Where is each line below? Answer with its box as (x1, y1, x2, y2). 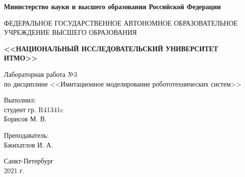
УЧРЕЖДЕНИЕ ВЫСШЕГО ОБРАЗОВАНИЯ (4, 27, 137, 37)
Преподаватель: (4, 130, 49, 140)
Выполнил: (4, 95, 36, 105)
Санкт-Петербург (4, 156, 54, 166)
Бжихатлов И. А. (4, 139, 53, 149)
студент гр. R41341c (4, 104, 63, 114)
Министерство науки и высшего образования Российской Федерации (4, 1, 221, 11)
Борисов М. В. (4, 114, 47, 124)
